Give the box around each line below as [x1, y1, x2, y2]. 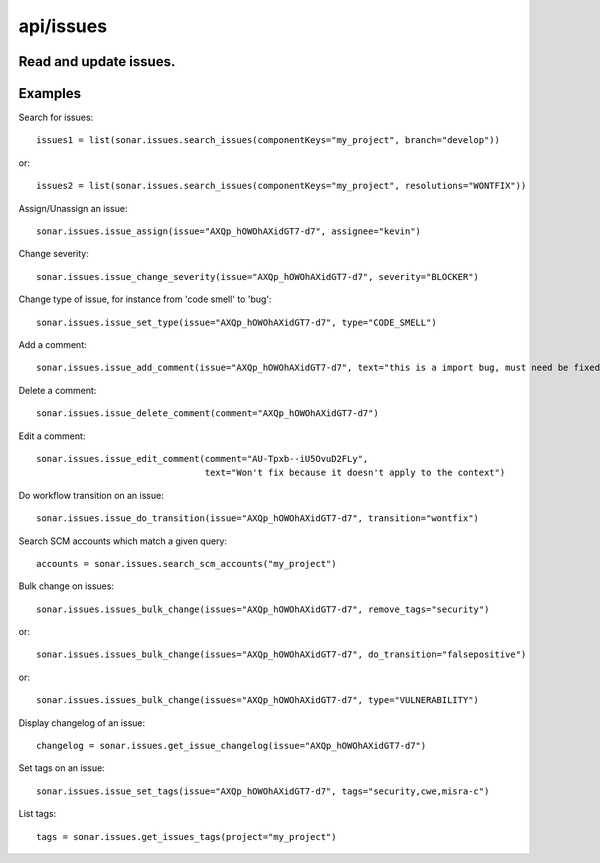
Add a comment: [18, 338, 87, 350]
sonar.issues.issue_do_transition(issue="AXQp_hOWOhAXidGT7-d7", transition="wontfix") [36, 513, 480, 524]
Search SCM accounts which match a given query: [18, 535, 228, 547]
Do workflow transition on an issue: [18, 489, 164, 501]
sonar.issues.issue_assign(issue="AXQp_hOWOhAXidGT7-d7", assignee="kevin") [36, 226, 422, 237]
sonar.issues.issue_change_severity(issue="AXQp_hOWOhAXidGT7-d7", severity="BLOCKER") [36, 271, 480, 282]
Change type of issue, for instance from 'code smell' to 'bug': [18, 293, 272, 305]
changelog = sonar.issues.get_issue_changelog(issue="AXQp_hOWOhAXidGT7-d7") [36, 740, 427, 752]
